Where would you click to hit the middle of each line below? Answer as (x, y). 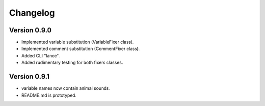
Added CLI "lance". (40, 55)
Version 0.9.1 (29, 77)
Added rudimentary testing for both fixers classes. (72, 63)
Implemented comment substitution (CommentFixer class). (80, 49)
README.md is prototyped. (49, 95)
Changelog (32, 13)
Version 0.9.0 (30, 30)
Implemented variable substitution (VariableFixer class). (78, 42)
